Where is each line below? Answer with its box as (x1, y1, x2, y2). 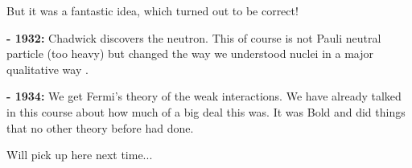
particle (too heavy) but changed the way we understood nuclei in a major (6, 45, 373, 62)
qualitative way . (6, 60, 89, 77)
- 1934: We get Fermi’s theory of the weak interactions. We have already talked (6, 88, 402, 104)
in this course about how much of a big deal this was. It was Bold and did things (6, 103, 406, 120)
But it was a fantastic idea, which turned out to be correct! (6, 2, 299, 18)
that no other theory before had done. (6, 119, 194, 136)
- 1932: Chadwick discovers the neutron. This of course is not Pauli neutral (6, 29, 381, 46)
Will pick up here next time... (6, 146, 153, 163)
